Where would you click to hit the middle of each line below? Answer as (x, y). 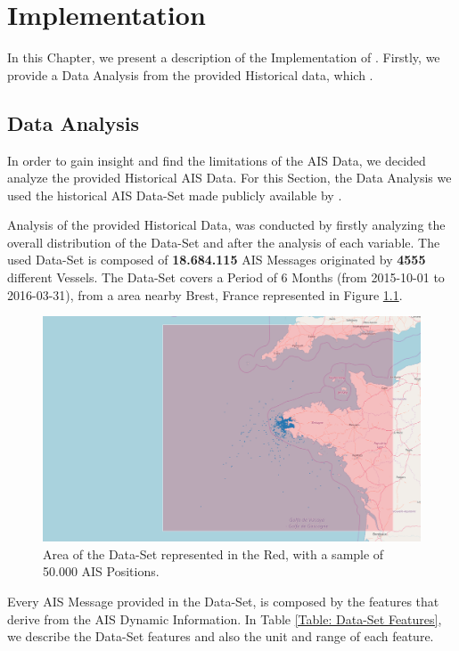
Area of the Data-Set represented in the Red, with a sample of (213, 553)
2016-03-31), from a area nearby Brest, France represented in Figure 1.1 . (205, 294)
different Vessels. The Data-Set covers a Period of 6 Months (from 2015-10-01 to (226, 277)
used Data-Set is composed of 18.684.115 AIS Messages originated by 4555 (217, 260)
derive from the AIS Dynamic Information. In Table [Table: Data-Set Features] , (225, 618)
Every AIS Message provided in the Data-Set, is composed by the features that (223, 602)
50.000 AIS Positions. (101, 571)
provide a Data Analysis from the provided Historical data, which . (190, 74)
